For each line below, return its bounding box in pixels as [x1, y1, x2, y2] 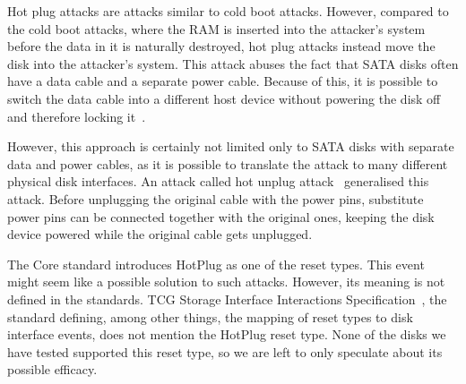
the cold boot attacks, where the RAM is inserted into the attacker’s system [7, 19, 426, 38]
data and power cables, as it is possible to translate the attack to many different [7, 154, 448, 173]
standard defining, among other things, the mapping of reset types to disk [7, 307, 413, 326]
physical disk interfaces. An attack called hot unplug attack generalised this [7, 172, 429, 191]
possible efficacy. [7, 360, 98, 379]
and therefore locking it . [7, 107, 146, 125]
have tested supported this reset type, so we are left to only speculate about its [7, 342, 443, 361]
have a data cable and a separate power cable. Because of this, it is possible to [7, 72, 438, 90]
